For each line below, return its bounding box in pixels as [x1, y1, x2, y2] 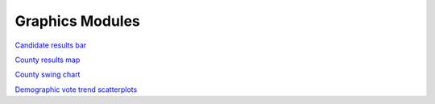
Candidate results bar [14, 40, 87, 50]
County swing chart [14, 69, 81, 80]
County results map [14, 55, 81, 64]
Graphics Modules [14, 12, 141, 30]
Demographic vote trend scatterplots [14, 85, 138, 94]
